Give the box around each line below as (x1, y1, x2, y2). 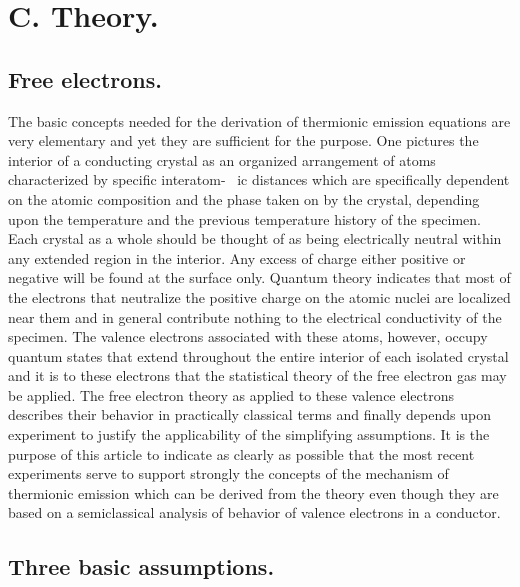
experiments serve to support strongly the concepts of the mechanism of (8, 463, 449, 484)
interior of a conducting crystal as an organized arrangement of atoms (8, 149, 436, 170)
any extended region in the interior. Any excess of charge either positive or (8, 247, 466, 268)
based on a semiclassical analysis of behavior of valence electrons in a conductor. (8, 502, 501, 523)
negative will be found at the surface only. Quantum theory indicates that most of (8, 267, 511, 288)
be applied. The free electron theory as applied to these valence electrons (8, 384, 455, 405)
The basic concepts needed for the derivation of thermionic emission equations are (8, 110, 511, 131)
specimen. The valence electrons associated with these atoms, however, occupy (8, 326, 488, 347)
